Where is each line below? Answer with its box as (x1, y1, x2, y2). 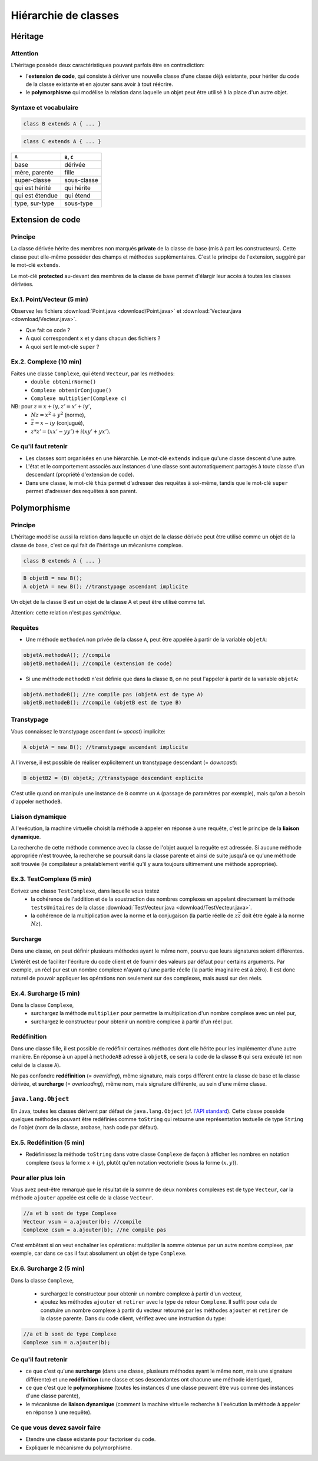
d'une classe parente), (25, 1392, 81, 1399)
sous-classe (64, 176, 98, 184)
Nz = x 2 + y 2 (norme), (31, 411, 86, 418)
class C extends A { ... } (23, 138, 101, 144)
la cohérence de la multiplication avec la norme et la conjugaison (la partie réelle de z (31, 912, 238, 919)
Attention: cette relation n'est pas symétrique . (11, 609, 122, 616)
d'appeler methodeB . (11, 798, 62, 805)
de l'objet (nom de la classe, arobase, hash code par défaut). (11, 1124, 159, 1131)
